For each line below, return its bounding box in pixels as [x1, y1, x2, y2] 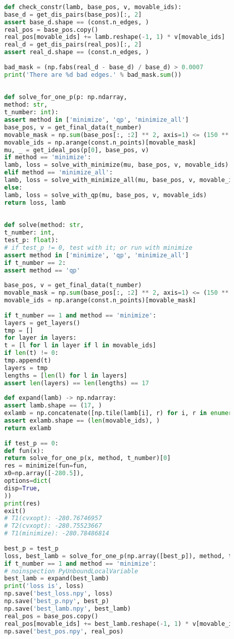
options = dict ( [4, 477, 52, 484]
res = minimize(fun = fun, [4, 462, 87, 470]
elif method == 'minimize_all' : [4, 169, 113, 176]
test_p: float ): [4, 237, 59, 244]
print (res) [4, 499, 40, 507]
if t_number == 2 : [4, 259, 66, 266]
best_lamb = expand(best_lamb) [4, 575, 109, 582]
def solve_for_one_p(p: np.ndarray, [4, 94, 127, 101]
